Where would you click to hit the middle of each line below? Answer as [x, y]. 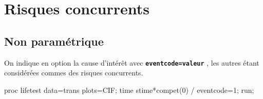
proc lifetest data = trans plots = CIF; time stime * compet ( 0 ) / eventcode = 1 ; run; [129, 90]
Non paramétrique [54, 41]
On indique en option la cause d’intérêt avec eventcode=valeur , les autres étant [132, 62]
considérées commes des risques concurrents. [74, 73]
